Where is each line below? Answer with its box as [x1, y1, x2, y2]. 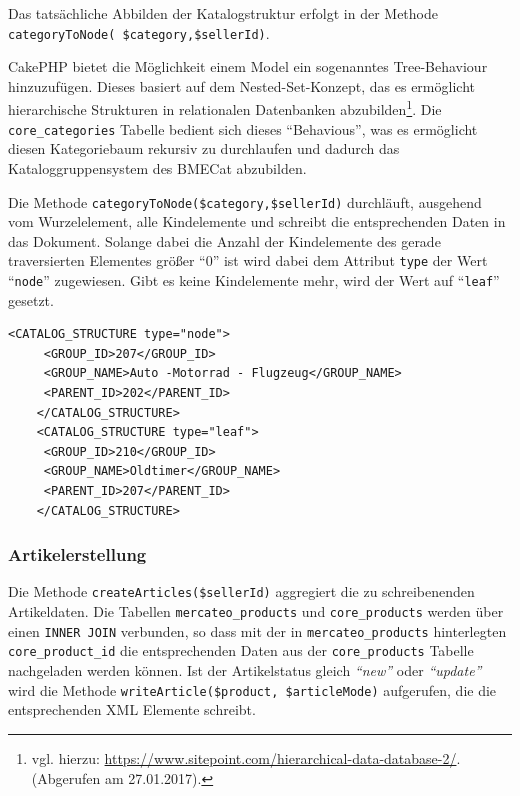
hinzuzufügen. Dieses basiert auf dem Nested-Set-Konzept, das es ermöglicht [8, 75, 475, 96]
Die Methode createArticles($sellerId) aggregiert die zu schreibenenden [8, 581, 475, 602]
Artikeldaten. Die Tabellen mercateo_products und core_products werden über [8, 601, 504, 622]
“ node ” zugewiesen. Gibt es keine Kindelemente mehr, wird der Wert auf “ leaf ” [8, 270, 500, 291]
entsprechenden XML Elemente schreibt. [8, 699, 256, 720]
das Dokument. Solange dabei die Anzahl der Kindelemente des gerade [8, 230, 441, 251]
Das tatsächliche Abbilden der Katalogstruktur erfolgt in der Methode [8, 3, 438, 23]
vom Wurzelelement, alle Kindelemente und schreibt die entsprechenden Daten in [8, 211, 506, 232]
